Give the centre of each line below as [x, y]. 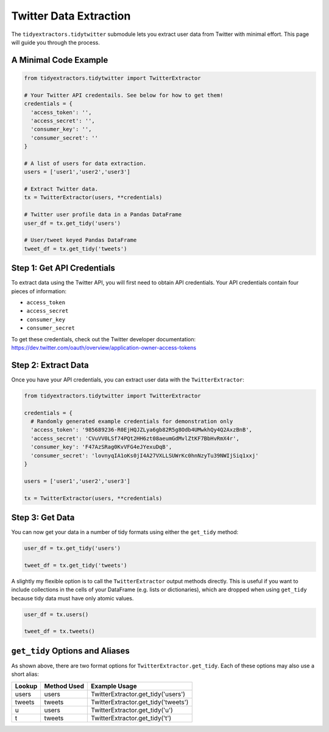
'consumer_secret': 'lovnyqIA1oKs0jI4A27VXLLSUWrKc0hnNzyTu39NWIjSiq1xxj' [145, 455]
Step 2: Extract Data [50, 365]
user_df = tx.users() [56, 614]
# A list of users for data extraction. [85, 163]
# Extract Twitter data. [61, 189]
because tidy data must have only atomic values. [73, 598]
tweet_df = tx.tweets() [60, 631]
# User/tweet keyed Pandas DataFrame [80, 240]
